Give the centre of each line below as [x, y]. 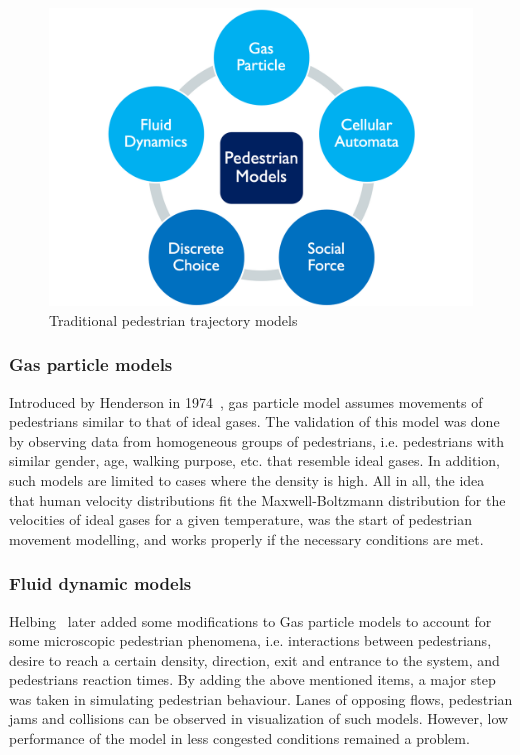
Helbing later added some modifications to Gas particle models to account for [250, 620]
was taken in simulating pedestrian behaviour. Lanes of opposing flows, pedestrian [261, 698]
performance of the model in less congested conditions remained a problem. [239, 738]
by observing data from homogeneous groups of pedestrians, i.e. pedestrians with [257, 440]
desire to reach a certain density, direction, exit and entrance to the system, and [254, 659]
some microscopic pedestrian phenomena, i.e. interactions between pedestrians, [250, 640]
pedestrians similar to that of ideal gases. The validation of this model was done [254, 421]
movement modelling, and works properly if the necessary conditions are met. [246, 538]
